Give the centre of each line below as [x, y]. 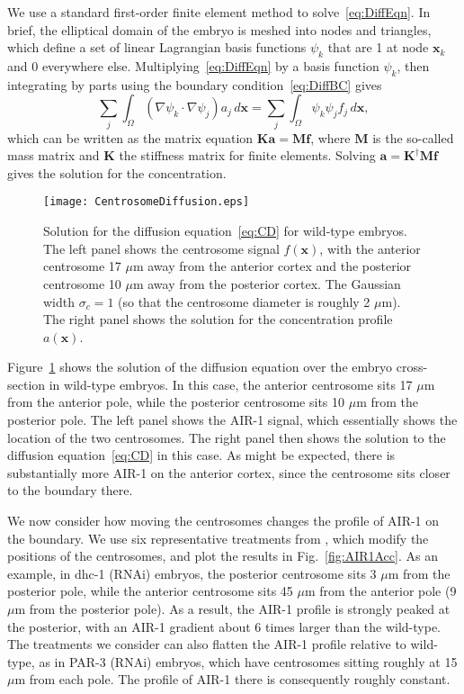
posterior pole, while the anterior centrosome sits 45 [150, 591]
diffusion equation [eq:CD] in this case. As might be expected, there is [201, 455]
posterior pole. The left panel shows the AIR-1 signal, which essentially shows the [232, 420]
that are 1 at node [378, 47]
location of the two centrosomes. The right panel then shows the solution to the [227, 437]
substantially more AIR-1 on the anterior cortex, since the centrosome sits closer [229, 472]
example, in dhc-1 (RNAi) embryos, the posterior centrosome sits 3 [192, 573]
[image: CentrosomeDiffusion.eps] [147, 202]
